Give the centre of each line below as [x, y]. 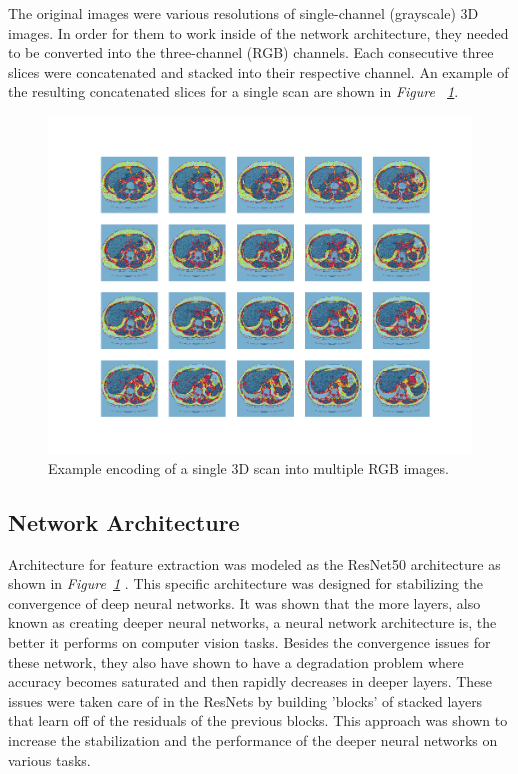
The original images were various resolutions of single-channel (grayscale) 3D [243, 13]
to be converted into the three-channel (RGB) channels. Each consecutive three [251, 52]
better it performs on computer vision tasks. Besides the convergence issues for [249, 642]
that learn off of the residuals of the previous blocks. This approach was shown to [258, 720]
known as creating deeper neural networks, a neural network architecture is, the [252, 622]
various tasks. [49, 759]
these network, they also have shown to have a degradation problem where [236, 661]
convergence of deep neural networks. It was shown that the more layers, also [244, 602]
